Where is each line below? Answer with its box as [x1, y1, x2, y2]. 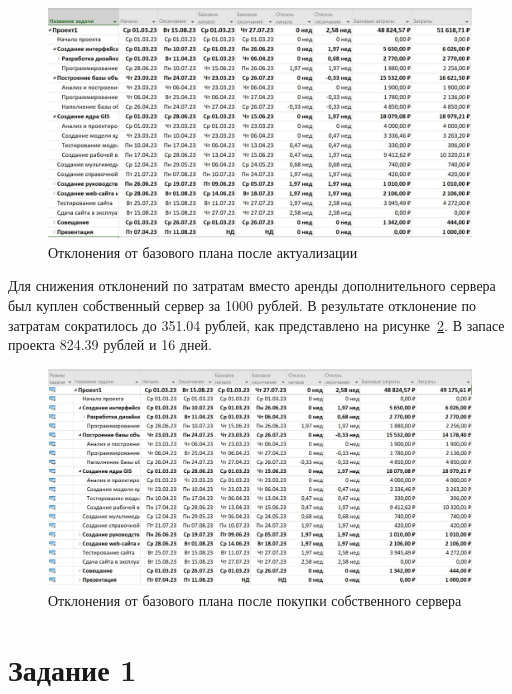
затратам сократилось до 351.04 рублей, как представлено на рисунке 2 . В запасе [8, 314, 505, 335]
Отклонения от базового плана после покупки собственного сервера [48, 589, 462, 610]
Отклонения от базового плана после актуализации [48, 241, 358, 262]
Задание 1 [8, 648, 137, 689]
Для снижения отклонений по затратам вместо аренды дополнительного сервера [8, 275, 496, 296]
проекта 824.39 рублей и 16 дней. [8, 334, 213, 355]
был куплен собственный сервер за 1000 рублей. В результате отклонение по [8, 295, 477, 315]
